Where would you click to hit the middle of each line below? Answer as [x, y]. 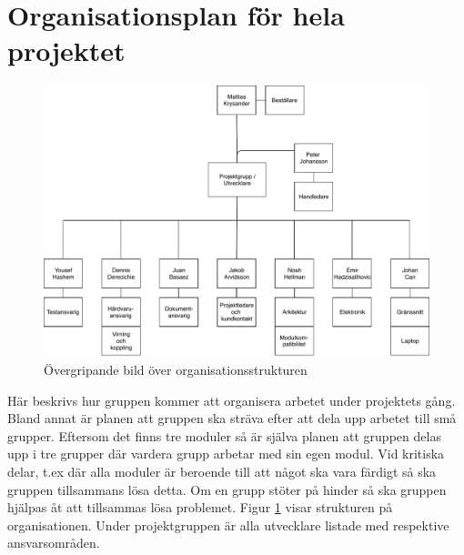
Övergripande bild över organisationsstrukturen [176, 370]
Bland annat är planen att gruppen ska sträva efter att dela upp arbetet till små [232, 418]
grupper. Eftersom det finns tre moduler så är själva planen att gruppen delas [224, 435]
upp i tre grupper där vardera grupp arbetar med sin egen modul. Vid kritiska [226, 454]
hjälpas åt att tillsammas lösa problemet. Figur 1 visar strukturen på [200, 507]
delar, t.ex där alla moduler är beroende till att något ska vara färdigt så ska [222, 471]
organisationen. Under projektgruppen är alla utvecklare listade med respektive [228, 525]
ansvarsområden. [54, 543]
